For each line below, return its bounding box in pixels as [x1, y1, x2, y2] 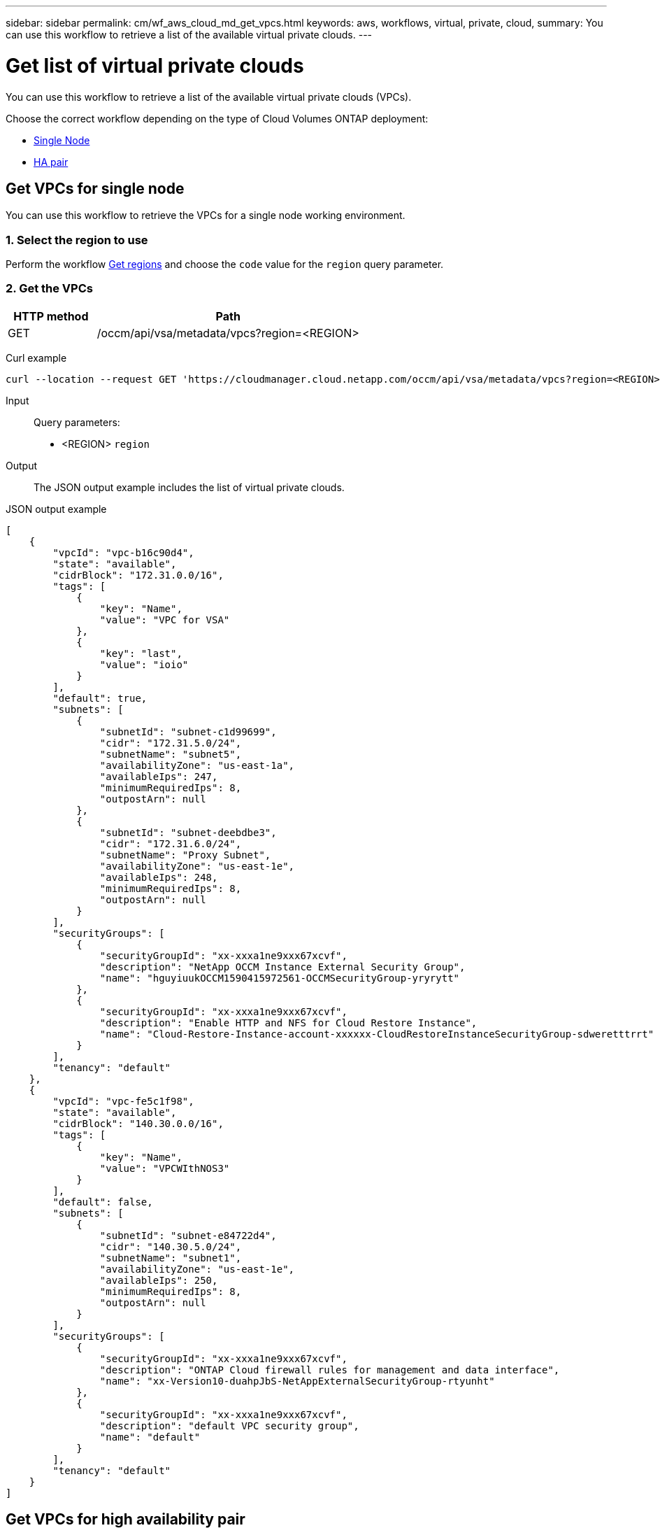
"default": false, [52, 1196, 153, 1208]
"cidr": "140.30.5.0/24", [99, 1240, 242, 1252]
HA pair [34, 155, 69, 168]
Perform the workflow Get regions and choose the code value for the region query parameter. [6, 258, 444, 271]
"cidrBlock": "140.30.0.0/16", [52, 1117, 224, 1129]
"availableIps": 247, [99, 770, 218, 782]
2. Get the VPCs [6, 281, 93, 296]
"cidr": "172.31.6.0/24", [99, 837, 242, 849]
